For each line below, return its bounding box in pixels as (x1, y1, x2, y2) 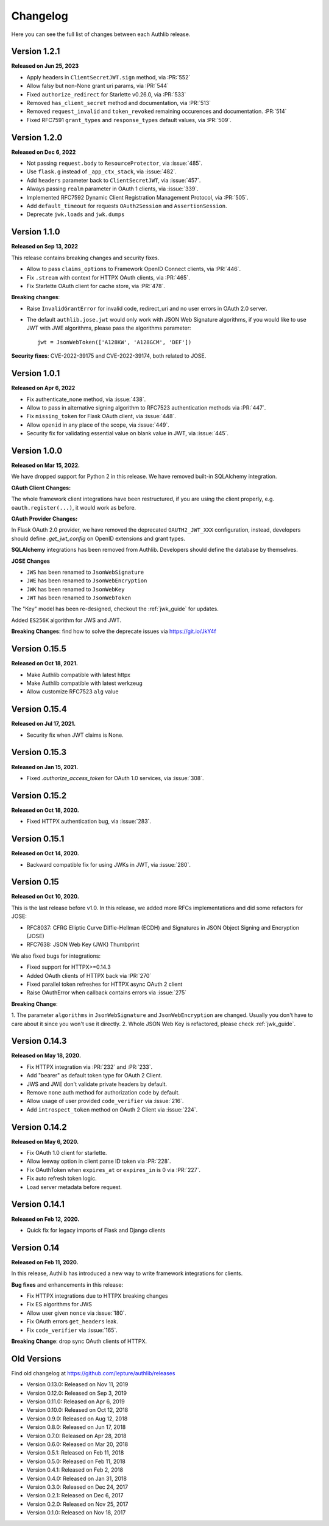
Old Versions (11, 1353, 62, 1364)
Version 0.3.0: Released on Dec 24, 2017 (26, 1483, 128, 1491)
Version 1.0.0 (11, 446, 63, 456)
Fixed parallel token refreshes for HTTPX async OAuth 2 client (26, 980, 183, 988)
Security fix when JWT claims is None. (26, 731, 124, 739)
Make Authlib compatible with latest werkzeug (26, 679, 143, 687)
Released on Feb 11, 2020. (11, 1258, 79, 1266)
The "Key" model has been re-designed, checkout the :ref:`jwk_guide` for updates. (11, 605, 219, 613)
